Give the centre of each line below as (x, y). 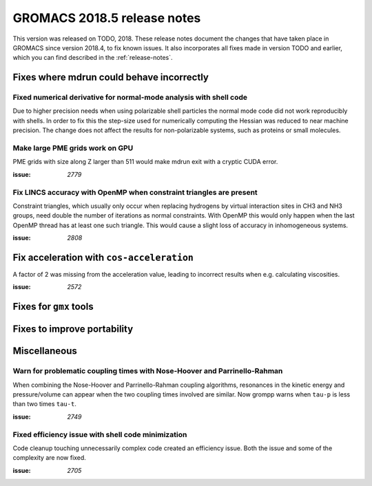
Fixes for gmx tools (53, 307)
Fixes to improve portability (73, 329)
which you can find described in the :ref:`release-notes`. (93, 58)
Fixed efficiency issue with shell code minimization (100, 434)
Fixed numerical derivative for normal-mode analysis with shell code (130, 98)
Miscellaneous (45, 351)
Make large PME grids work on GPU (73, 148)
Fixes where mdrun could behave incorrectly (111, 77)
